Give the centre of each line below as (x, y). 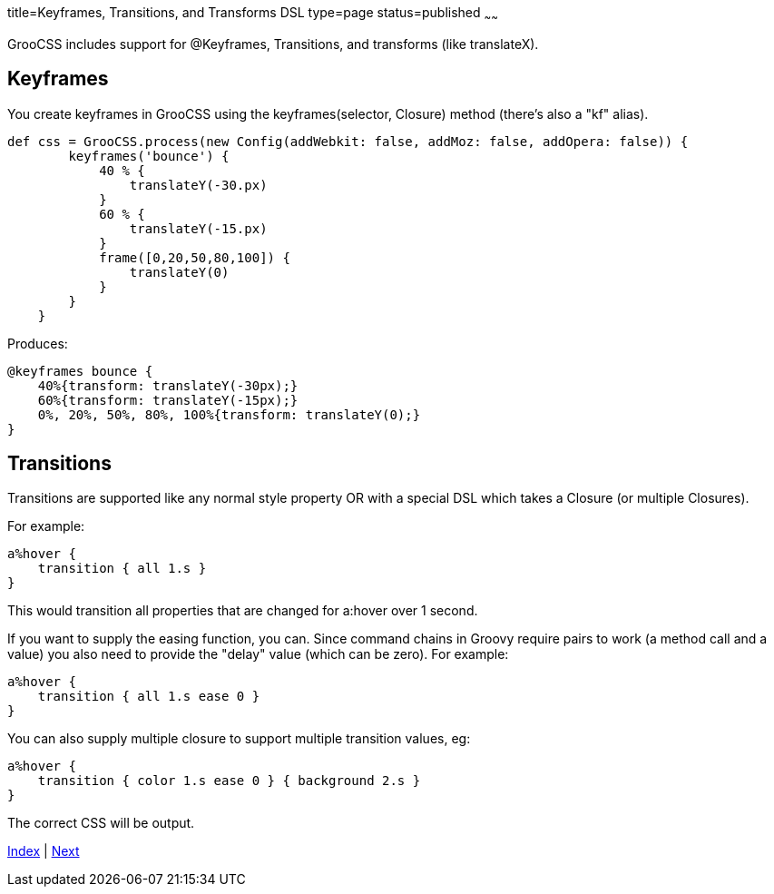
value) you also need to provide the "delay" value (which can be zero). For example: (258, 654)
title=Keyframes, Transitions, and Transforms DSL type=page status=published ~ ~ (253, 14)
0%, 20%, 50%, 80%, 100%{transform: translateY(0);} (229, 414)
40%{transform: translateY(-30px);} (168, 385)
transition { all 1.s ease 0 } (149, 697)
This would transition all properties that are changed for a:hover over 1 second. (243, 611)
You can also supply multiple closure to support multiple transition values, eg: (239, 739)
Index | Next (44, 851)
